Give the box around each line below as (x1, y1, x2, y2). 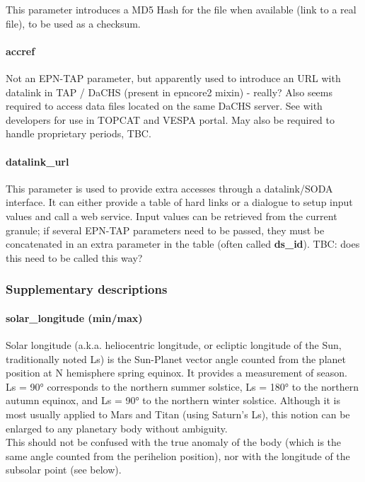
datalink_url (6, 154, 69, 168)
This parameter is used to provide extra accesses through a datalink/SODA (6, 180, 333, 195)
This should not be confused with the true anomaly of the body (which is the (6, 435, 342, 449)
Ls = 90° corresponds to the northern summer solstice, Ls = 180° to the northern (6, 379, 359, 394)
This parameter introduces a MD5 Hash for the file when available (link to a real (6, 2, 357, 16)
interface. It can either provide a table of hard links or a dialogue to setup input (6, 195, 353, 210)
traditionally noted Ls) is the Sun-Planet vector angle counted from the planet (6, 351, 346, 366)
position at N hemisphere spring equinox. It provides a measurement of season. (6, 365, 347, 380)
